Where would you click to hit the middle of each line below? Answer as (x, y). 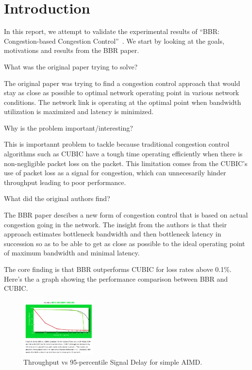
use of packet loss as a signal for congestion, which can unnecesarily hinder (115, 173)
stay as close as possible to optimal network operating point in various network (122, 92)
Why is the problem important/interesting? (68, 127)
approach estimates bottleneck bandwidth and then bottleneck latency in (113, 234)
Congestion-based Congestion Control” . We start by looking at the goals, (114, 41)
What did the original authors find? (57, 198)
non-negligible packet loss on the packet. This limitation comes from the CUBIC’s (126, 163)
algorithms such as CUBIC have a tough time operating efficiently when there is (123, 154)
